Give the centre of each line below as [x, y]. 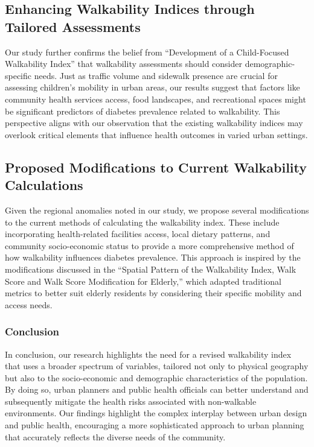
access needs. [29, 304]
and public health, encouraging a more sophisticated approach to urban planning [155, 425]
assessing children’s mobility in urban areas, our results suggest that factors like [152, 87]
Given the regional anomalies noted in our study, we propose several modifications [157, 210]
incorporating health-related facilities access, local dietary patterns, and [138, 234]
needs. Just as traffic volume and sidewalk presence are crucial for [156, 75]
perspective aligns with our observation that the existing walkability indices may [154, 123]
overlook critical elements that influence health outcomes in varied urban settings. [156, 134]
